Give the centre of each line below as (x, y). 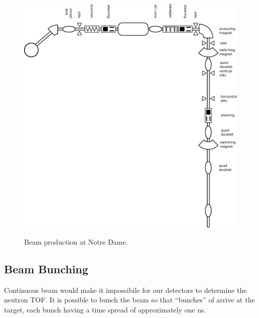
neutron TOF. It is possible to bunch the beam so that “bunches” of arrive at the (129, 300)
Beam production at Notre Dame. (76, 241)
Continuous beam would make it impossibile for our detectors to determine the (125, 290)
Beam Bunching (46, 269)
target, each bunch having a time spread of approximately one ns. (105, 309)
